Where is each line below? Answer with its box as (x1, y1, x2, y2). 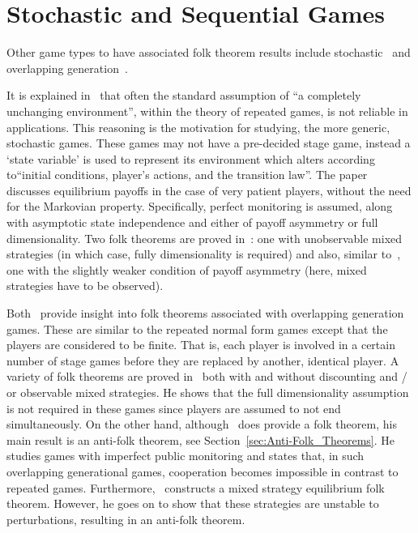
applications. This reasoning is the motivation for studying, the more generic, (6, 118, 390, 135)
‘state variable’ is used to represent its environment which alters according (6, 150, 375, 167)
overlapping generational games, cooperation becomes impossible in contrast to (6, 463, 399, 480)
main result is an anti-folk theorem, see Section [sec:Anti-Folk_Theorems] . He (6, 431, 395, 448)
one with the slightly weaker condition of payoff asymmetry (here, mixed (6, 261, 367, 278)
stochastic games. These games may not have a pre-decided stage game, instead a (6, 134, 411, 151)
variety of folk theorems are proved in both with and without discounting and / (6, 368, 407, 385)
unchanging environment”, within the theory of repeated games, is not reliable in (6, 102, 408, 119)
